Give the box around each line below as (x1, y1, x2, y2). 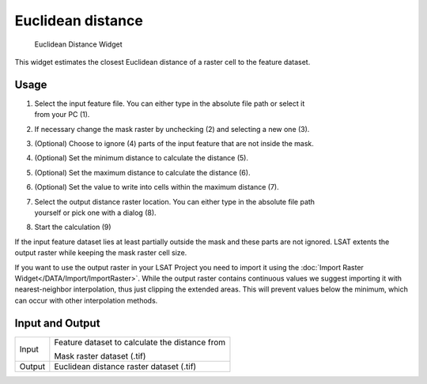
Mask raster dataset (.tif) (54, 350, 146, 361)
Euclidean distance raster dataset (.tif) (54, 360, 197, 371)
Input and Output (14, 316, 100, 329)
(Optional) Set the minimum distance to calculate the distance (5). (34, 153, 249, 163)
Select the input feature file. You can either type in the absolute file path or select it (34, 99, 305, 108)
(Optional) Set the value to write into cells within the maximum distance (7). (34, 183, 280, 192)
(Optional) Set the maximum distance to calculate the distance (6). (34, 168, 251, 177)
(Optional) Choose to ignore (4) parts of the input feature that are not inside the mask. (34, 139, 314, 149)
